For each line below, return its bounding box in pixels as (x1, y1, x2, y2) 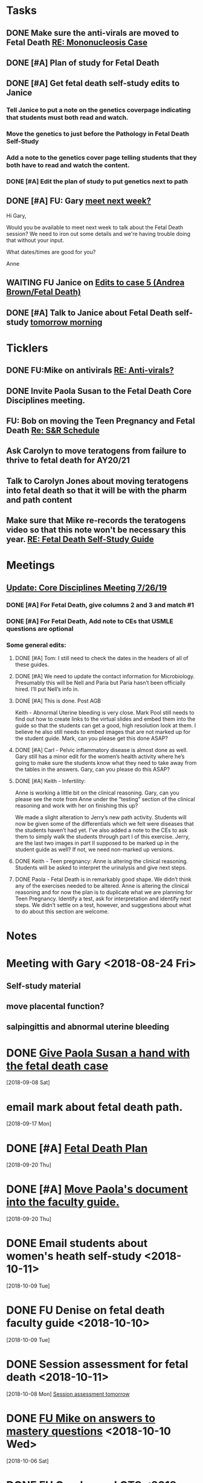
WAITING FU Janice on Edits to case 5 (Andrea (6, 278, 185, 288)
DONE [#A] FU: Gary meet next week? (6, 196, 151, 206)
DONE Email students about (6, 1237, 148, 1250)
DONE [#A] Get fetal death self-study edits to (6, 78, 180, 88)
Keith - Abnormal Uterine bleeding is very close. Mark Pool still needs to (14, 709, 195, 716)
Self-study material (6, 981, 81, 991)
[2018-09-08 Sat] (6, 1079, 50, 1086)
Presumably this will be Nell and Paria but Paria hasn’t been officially (14, 679, 186, 686)
